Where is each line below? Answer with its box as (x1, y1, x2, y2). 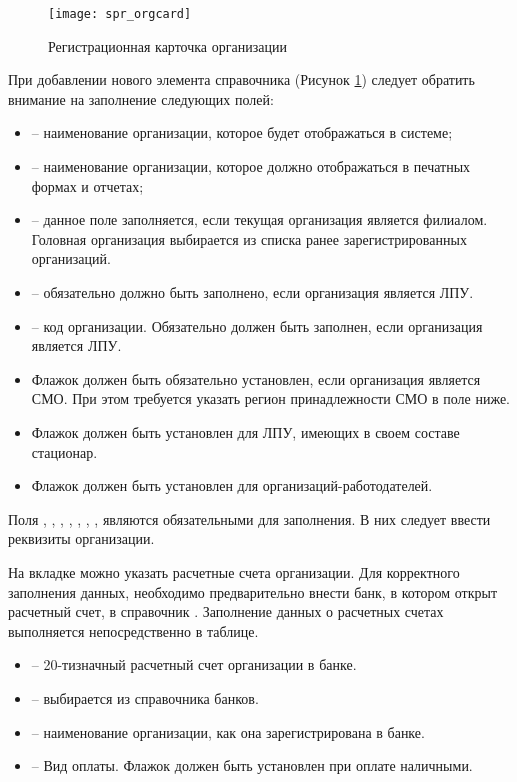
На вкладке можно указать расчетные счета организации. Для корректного (8, 561, 460, 582)
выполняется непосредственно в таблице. (8, 620, 259, 641)
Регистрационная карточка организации (48, 35, 287, 56)
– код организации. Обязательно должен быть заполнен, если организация (31, 315, 483, 336)
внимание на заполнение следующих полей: (8, 88, 274, 109)
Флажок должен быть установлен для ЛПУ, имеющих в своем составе (31, 421, 460, 442)
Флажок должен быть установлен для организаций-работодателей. (31, 475, 433, 496)
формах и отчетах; (31, 175, 144, 196)
